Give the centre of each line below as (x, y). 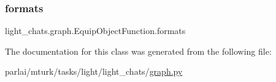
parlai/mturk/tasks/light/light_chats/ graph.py (94, 71)
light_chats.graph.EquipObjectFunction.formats (95, 31)
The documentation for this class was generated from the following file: (138, 51)
